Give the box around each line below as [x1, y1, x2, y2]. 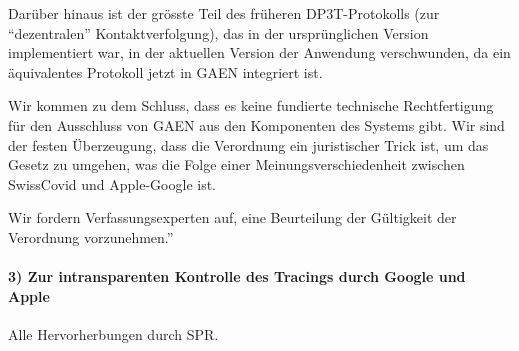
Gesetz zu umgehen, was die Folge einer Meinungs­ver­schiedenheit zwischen [8, 154, 465, 175]
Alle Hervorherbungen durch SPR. [8, 323, 219, 344]
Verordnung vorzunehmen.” [8, 226, 174, 247]
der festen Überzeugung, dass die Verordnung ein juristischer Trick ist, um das [8, 134, 489, 155]
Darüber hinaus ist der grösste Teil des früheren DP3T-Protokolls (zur [8, 3, 440, 23]
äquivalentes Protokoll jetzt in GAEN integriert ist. [8, 61, 323, 82]
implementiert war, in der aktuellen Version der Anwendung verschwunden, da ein [8, 42, 511, 63]
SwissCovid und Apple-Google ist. [8, 173, 217, 194]
